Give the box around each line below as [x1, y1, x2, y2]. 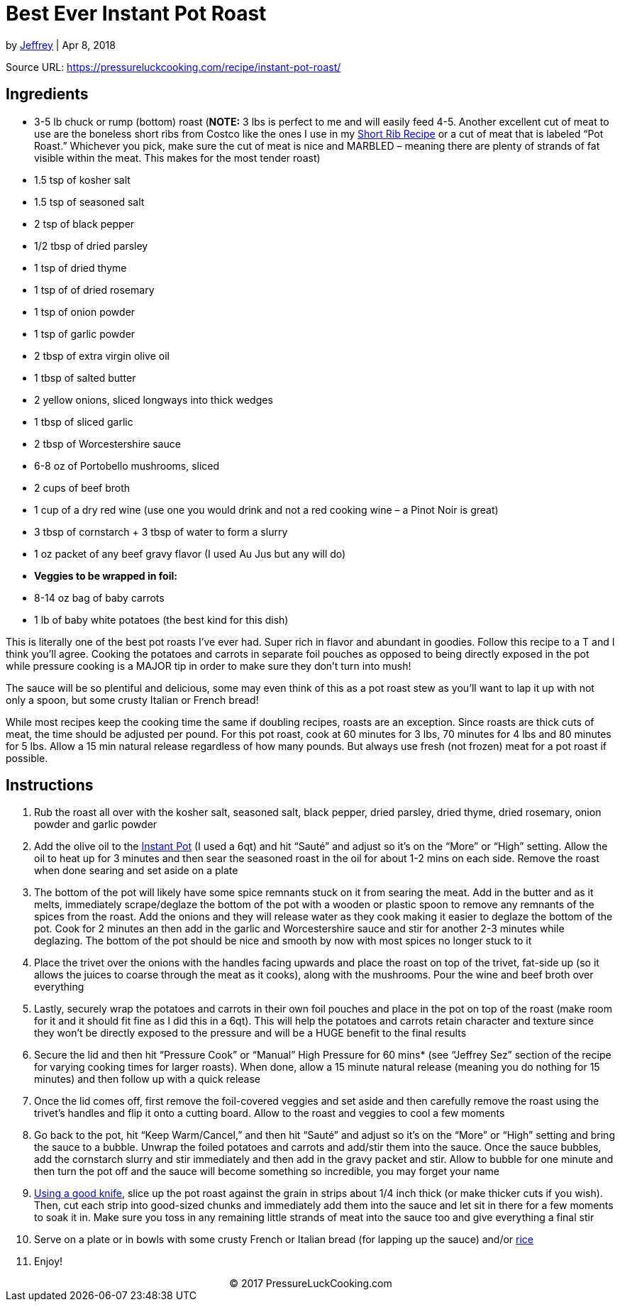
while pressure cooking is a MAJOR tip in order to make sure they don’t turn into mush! [6, 659, 411, 672]
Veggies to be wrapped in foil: [34, 569, 177, 582]
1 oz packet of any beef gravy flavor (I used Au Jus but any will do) [34, 547, 346, 560]
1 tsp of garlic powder [34, 327, 135, 340]
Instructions [6, 776, 94, 795]
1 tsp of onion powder [34, 305, 135, 318]
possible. [6, 751, 48, 764]
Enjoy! [34, 1255, 63, 1268]
